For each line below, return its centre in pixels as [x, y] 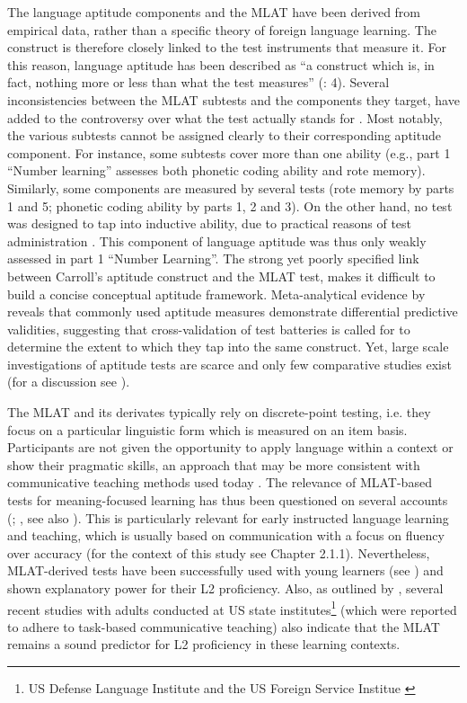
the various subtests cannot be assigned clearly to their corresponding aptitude [224, 135]
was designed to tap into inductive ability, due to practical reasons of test [210, 223]
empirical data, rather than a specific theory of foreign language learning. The [222, 29]
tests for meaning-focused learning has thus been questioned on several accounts [228, 500]
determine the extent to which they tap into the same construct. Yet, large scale [228, 347]
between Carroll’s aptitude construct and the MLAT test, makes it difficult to [221, 276]
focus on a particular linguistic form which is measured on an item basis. [207, 429]
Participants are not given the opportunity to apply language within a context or [230, 447]
